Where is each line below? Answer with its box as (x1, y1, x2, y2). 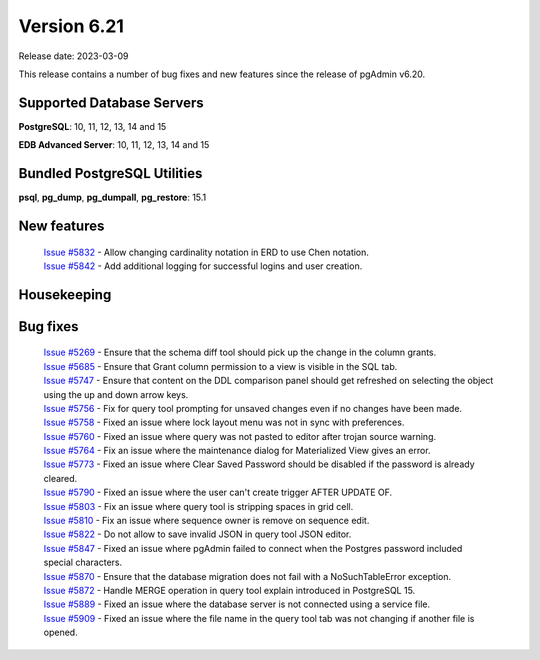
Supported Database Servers (18, 94, 204, 111)
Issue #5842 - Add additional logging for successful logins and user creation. (43, 260, 363, 272)
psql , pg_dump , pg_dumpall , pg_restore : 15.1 (18, 191, 207, 204)
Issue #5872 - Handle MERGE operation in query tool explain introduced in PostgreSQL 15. (43, 585, 416, 596)
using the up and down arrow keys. (43, 388, 189, 400)
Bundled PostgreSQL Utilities (18, 165, 203, 182)
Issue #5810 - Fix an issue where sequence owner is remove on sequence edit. (43, 515, 370, 527)
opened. (43, 626, 79, 639)
